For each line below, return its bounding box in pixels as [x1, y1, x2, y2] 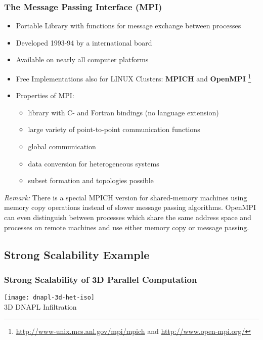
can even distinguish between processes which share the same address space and [4, 212, 251, 222]
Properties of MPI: [16, 90, 74, 101]
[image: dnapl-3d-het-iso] [4, 294, 95, 302]
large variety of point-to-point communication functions [28, 124, 200, 135]
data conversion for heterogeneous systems [28, 158, 159, 168]
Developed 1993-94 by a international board [16, 37, 152, 48]
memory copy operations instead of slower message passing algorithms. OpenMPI [4, 202, 256, 212]
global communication [28, 141, 96, 152]
